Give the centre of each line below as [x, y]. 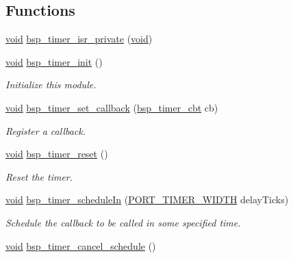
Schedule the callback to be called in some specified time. [123, 222]
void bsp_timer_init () [54, 61]
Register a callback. [46, 130]
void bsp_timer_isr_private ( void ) [79, 39]
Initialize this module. [51, 85]
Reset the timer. [39, 176]
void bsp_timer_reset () [57, 154]
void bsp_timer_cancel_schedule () [81, 245]
